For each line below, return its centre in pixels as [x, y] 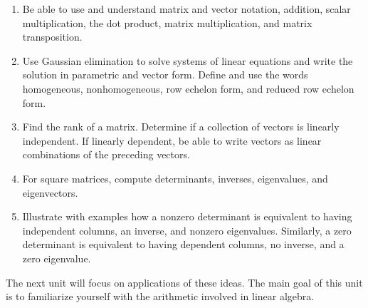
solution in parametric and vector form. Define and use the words [165, 75]
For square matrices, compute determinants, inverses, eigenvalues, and [175, 178]
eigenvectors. [50, 192]
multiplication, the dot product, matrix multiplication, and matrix [167, 22]
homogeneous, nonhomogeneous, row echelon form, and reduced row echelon [188, 88]
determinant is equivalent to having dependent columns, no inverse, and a [183, 244]
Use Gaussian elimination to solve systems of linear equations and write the [188, 60]
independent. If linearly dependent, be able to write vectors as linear [172, 140]
